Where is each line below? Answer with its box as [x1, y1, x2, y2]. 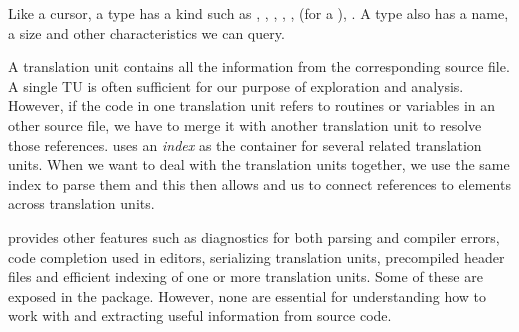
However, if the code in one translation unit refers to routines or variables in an [8, 95, 496, 116]
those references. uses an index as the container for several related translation [8, 134, 482, 155]
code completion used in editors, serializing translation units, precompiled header [8, 246, 505, 267]
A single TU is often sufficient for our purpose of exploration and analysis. [8, 75, 464, 96]
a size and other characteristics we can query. [8, 22, 285, 43]
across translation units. [8, 193, 155, 214]
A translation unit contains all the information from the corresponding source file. [8, 56, 510, 77]
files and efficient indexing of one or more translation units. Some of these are [8, 266, 483, 287]
